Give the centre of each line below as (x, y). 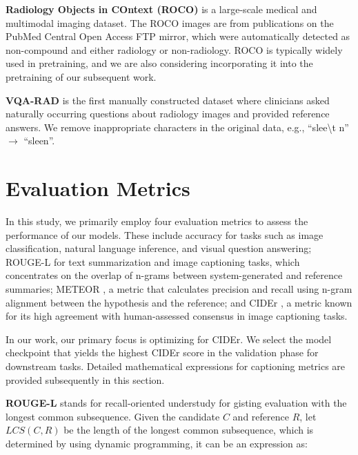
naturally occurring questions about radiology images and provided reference (168, 114)
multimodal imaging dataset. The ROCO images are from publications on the (170, 22)
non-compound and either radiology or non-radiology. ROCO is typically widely (174, 49)
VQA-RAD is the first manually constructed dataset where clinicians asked (168, 100)
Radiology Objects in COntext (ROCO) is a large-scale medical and (161, 9)
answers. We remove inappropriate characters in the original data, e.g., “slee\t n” (177, 127)
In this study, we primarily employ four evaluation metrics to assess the (157, 221)
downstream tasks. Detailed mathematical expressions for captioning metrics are (176, 366)
